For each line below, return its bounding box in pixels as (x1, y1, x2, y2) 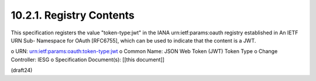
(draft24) (11, 67, 33, 74)
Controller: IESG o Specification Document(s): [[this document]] (11, 56, 165, 63)
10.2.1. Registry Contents (11, 9, 135, 22)
